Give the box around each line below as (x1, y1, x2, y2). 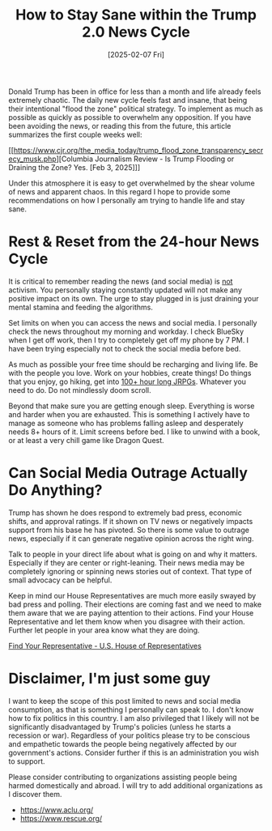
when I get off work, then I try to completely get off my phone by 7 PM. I (8, 335, 249, 345)
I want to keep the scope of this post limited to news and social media (8, 696, 241, 705)
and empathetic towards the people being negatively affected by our (8, 739, 237, 748)
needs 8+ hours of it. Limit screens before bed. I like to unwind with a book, (8, 427, 261, 437)
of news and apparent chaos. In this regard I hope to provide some (8, 186, 231, 196)
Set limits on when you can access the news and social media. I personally (8, 317, 257, 327)
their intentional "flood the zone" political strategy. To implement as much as (8, 104, 263, 113)
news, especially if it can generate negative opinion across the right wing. (8, 533, 254, 543)
